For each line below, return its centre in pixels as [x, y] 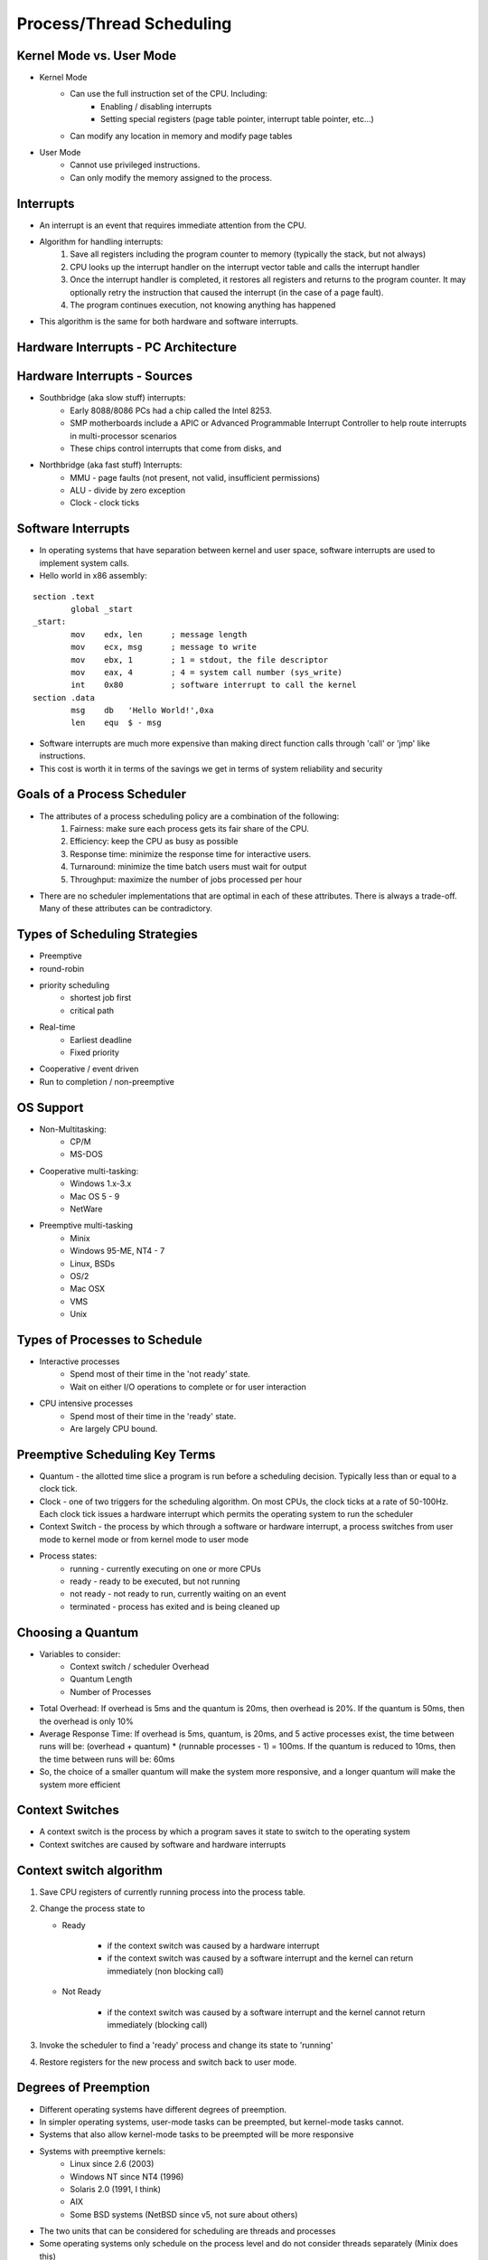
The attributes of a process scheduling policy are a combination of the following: [189, 816]
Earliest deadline [101, 1040]
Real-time [57, 1027]
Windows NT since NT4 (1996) [127, 2176]
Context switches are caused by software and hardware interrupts [163, 1844]
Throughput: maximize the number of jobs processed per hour [186, 879]
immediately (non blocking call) [165, 1971]
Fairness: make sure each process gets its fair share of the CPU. [189, 828]
